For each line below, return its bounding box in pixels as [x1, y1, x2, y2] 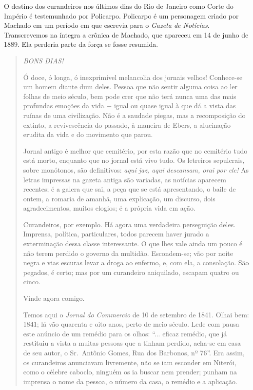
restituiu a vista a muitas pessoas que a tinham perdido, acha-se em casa [23, 338, 241, 348]
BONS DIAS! [23, 55, 64, 65]
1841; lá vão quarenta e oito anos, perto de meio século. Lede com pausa [23, 319, 239, 329]
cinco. [23, 276, 40, 287]
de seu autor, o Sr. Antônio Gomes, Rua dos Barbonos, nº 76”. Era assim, [23, 348, 245, 357]
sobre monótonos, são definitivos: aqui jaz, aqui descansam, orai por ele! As [23, 164, 249, 175]
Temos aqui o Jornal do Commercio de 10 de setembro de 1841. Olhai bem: [23, 309, 249, 319]
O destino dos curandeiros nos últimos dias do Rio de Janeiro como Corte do [4, 1, 234, 11]
